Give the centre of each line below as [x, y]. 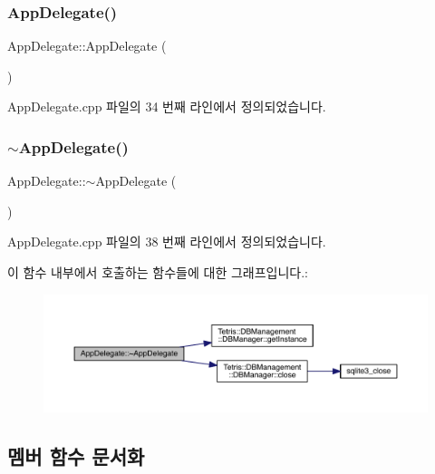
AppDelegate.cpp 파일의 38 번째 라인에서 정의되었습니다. [167, 242]
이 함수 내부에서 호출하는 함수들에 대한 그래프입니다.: [158, 272]
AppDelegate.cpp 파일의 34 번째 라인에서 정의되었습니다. [167, 106]
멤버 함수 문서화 [76, 456]
